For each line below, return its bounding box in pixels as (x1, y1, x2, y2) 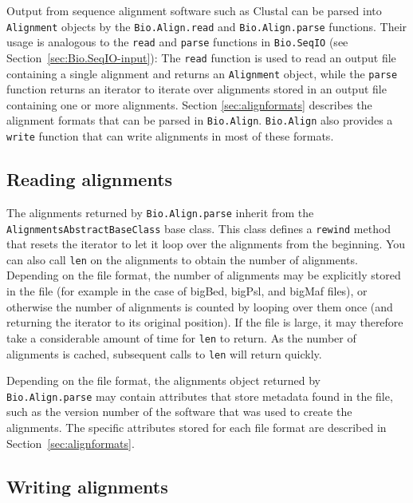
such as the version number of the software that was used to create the (6, 403, 352, 420)
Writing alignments (6, 473, 168, 498)
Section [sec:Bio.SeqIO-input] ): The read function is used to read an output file (6, 49, 396, 65)
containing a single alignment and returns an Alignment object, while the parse (6, 65, 398, 81)
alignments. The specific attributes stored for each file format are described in (6, 419, 387, 436)
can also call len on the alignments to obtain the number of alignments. (6, 251, 358, 267)
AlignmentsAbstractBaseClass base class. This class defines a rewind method (6, 220, 391, 236)
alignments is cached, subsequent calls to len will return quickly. (6, 345, 322, 362)
